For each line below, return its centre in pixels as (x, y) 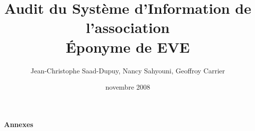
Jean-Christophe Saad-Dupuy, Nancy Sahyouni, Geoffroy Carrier (128, 70)
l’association (128, 27)
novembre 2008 (128, 87)
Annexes (19, 124)
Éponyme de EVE (128, 47)
